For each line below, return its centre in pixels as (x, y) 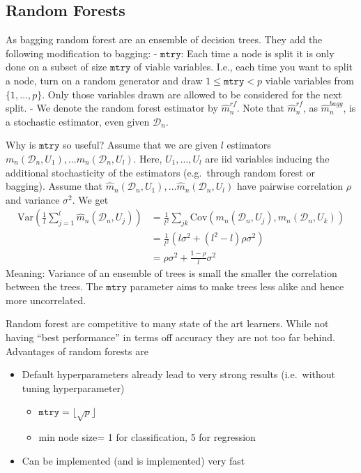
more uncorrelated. (46, 300)
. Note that (260, 108)
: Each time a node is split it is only (258, 53)
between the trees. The (54, 286)
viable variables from (309, 80)
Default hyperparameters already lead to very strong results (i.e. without (178, 374)
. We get (90, 199)
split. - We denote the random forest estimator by (112, 108)
